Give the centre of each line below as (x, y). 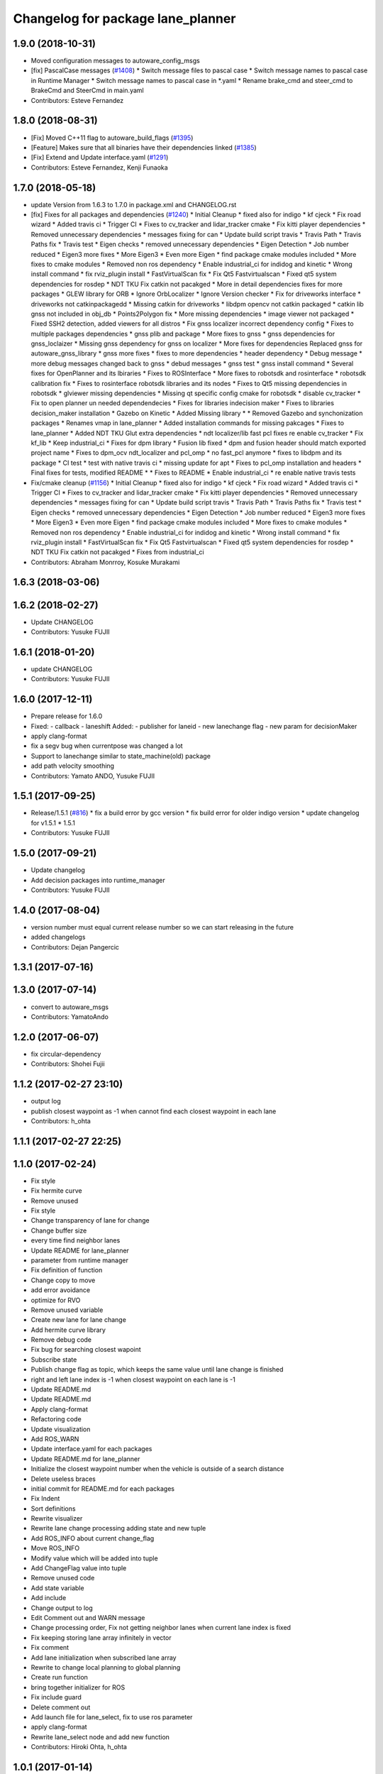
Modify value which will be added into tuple (95, 1558)
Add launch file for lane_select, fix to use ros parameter (112, 1717)
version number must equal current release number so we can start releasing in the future (162, 927)
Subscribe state (54, 1360)
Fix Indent (45, 1499)
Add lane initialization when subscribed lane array (104, 1658)
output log (46, 1101)
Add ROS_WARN (55, 1439)
